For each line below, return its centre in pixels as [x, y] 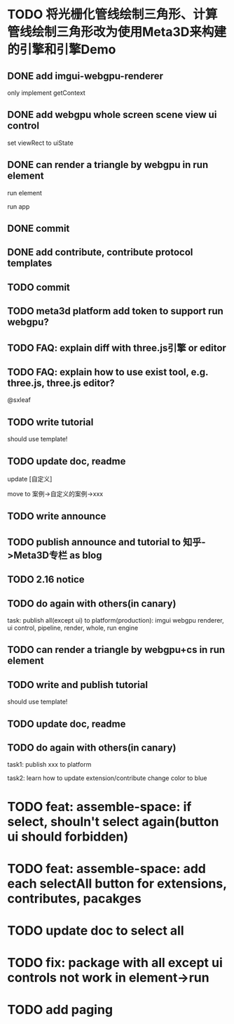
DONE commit [39, 229]
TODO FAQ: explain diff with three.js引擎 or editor [117, 348]
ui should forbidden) [68, 836]
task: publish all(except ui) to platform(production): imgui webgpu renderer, [116, 620]
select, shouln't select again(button [113, 821]
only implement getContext [46, 93]
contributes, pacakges [74, 899]
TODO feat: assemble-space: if [99, 806]
